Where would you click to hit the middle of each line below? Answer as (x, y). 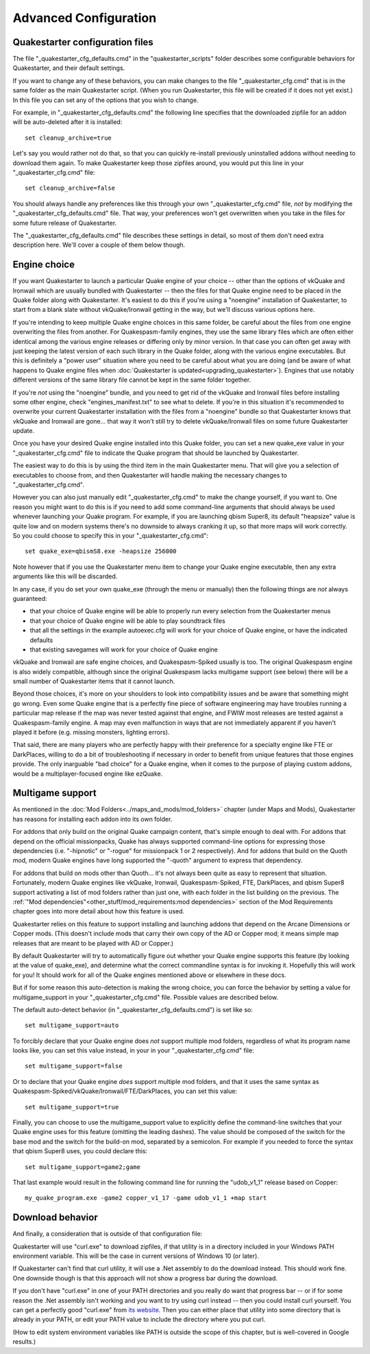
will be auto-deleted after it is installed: (67, 122)
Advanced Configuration (85, 18)
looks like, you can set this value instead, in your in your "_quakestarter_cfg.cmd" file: (133, 1050)
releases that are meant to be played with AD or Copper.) (93, 943)
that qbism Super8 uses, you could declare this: (80, 1151)
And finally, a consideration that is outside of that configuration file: (108, 1234)
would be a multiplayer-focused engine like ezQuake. (88, 774)
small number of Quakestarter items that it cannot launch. (94, 681)
